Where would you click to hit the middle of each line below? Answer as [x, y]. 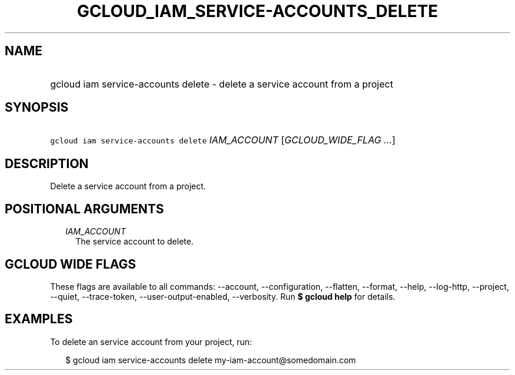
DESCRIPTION [47, 163]
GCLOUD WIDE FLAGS [71, 264]
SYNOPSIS [37, 108]
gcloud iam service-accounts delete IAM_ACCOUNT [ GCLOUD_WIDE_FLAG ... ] [223, 140]
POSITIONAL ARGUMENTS [84, 209]
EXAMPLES [39, 319]
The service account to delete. [135, 242]
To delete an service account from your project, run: [151, 341]
